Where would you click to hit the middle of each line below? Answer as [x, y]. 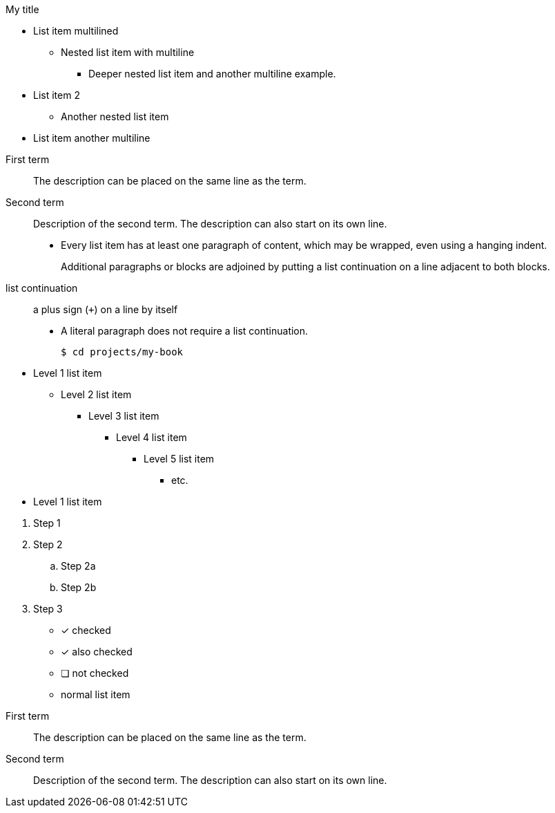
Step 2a [78, 566]
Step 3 [48, 609]
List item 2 [57, 95]
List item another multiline [92, 138]
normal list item [96, 694]
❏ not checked [95, 673]
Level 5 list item [179, 459]
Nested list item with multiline [128, 52]
